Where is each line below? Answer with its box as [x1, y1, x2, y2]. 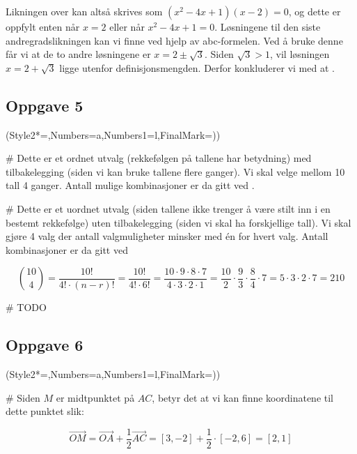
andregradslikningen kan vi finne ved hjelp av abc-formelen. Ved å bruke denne [6, 33, 343, 47]
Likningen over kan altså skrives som [6, 4, 163, 18]
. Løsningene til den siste [214, 20, 321, 33]
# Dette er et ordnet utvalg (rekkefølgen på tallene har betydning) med [6, 151, 312, 165]
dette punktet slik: [6, 404, 84, 418]
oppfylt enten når [6, 20, 80, 33]
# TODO [6, 300, 47, 315]
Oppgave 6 [6, 334, 84, 356]
